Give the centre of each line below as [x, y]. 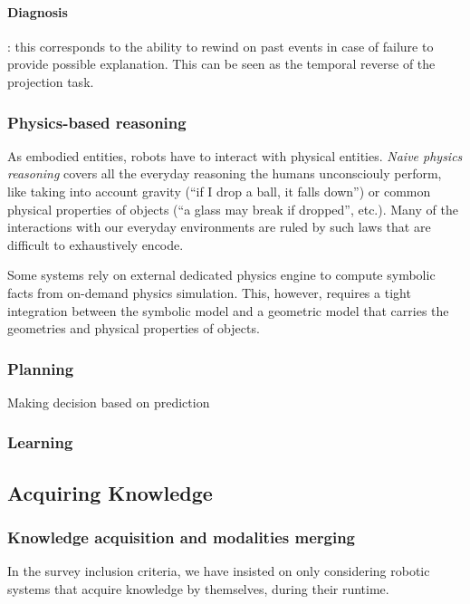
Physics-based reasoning [97, 122]
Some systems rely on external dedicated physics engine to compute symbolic [221, 275]
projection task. [51, 81]
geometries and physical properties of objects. [134, 328]
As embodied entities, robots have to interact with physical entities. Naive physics [235, 155]
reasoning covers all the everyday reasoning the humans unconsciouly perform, [225, 173]
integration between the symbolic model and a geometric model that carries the [228, 310]
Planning [41, 368]
